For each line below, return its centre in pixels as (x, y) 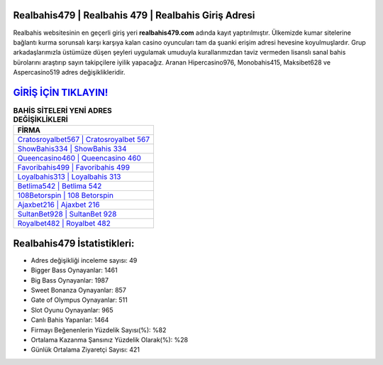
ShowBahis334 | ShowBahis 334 (72, 149)
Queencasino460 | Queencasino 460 (79, 158)
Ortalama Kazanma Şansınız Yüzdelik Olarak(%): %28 (109, 340)
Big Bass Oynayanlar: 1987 (70, 280)
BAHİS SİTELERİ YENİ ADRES (63, 111)
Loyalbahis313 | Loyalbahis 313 (69, 177)
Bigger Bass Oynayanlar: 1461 (74, 271)
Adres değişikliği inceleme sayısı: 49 (84, 260)
